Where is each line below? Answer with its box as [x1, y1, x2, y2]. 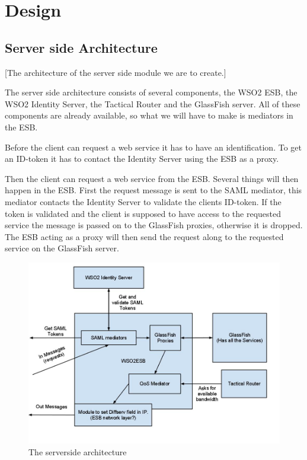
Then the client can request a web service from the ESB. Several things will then [5, 172, 299, 184]
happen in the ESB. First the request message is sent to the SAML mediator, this [5, 184, 302, 196]
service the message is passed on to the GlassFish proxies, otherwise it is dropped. [5, 219, 303, 231]
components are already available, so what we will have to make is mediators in [5, 109, 293, 122]
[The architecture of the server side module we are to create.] [5, 66, 226, 78]
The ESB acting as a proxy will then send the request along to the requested [5, 230, 284, 242]
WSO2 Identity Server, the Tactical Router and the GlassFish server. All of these [5, 97, 300, 110]
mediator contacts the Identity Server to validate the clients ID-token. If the [5, 195, 282, 207]
